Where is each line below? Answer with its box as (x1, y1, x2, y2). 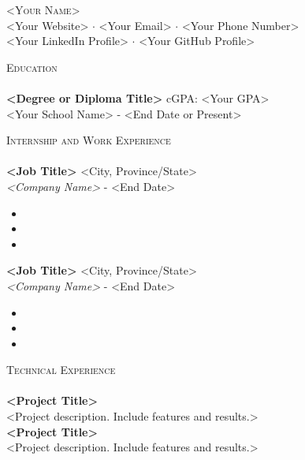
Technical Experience (6, 361, 116, 378)
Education (6, 58, 58, 75)
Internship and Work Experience (6, 132, 171, 148)
